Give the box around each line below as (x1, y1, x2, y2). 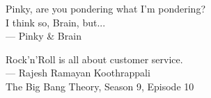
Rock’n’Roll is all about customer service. (6, 51, 183, 66)
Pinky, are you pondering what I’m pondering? (6, 1, 205, 15)
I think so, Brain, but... (6, 15, 106, 29)
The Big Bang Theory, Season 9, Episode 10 (6, 79, 194, 93)
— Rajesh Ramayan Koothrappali (6, 65, 150, 80)
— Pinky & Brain (6, 28, 81, 43)
